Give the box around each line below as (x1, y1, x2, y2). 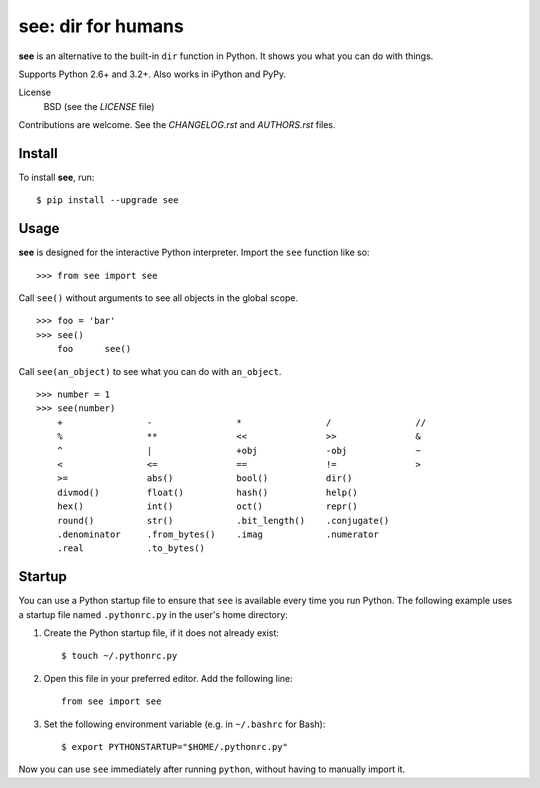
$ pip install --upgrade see (36, 195, 179, 206)
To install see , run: (18, 171, 95, 184)
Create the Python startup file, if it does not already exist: (43, 627, 280, 639)
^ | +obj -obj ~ (56, 445, 422, 456)
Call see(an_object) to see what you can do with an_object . (18, 365, 282, 377)
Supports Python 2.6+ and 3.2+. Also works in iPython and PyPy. (18, 68, 287, 80)
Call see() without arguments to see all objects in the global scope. (18, 292, 299, 304)
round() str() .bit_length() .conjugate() (56, 515, 390, 526)
